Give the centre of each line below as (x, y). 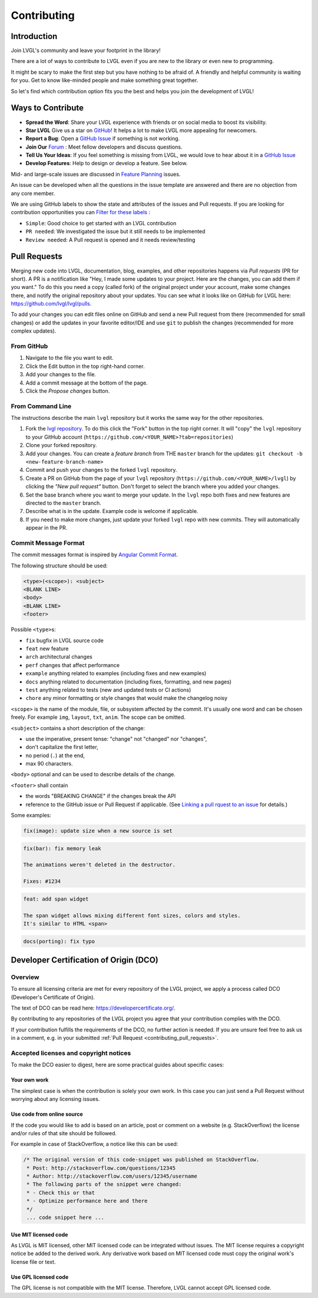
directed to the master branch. (63, 503)
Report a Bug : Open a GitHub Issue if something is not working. (103, 139)
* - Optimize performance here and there (87, 1201)
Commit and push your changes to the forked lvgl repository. (101, 470)
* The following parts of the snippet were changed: (104, 1184)
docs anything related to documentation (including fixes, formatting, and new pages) (129, 682)
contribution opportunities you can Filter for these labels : (80, 212)
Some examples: (31, 815)
